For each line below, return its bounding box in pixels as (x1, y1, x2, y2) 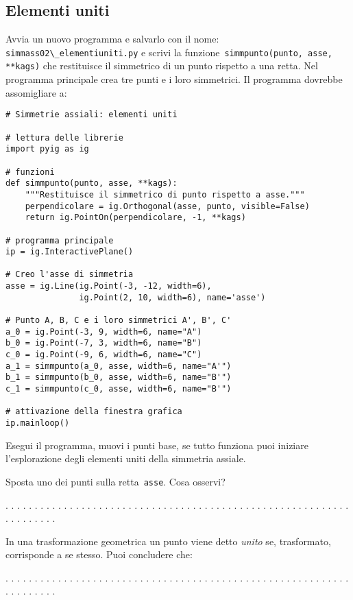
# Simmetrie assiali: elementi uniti (5, 110, 178, 120)
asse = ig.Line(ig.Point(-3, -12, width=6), (5, 281, 212, 291)
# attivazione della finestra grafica (5, 407, 182, 417)
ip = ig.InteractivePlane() (5, 247, 134, 257)
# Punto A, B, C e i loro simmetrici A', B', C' (5, 315, 232, 326)
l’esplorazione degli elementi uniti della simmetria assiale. (5, 451, 246, 466)
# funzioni (5, 167, 55, 177)
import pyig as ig (5, 144, 89, 154)
